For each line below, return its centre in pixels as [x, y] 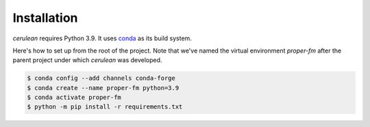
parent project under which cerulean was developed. [87, 60]
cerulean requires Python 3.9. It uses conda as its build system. [102, 38]
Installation [45, 18]
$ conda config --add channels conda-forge [101, 78]
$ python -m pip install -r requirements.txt [105, 107]
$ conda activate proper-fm [74, 98]
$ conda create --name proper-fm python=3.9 [103, 88]
